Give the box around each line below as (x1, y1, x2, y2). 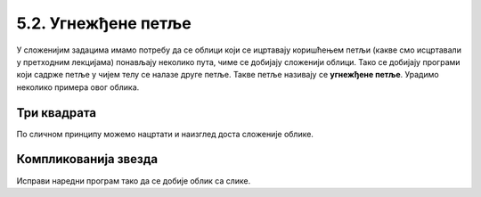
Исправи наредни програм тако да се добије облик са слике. (16, 175, 251, 186)
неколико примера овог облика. (16, 81, 140, 93)
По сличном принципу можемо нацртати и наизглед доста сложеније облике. (16, 128, 314, 139)
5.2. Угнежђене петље (16, 13, 192, 33)
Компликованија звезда (16, 152, 159, 167)
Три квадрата (16, 105, 97, 120)
